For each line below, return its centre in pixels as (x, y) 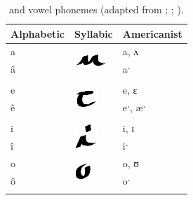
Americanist (152, 33)
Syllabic (94, 33)
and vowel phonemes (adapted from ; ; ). (96, 9)
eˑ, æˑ (134, 107)
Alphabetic (38, 33)
